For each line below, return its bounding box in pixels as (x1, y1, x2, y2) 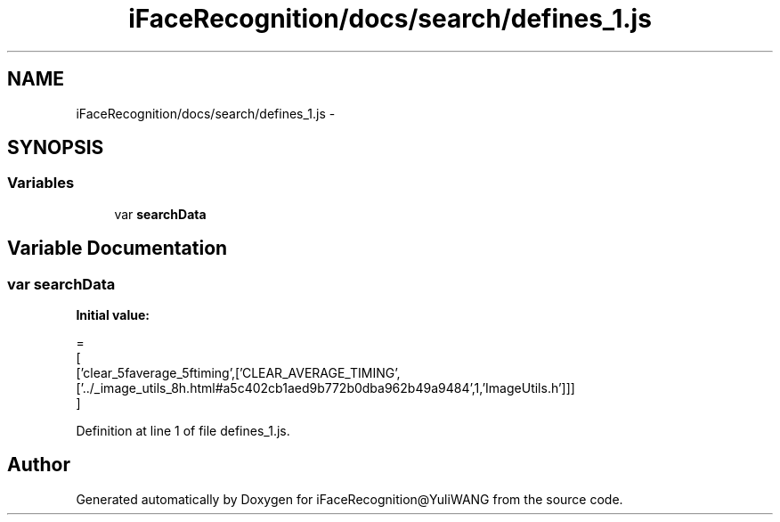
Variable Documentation (7, 237, 228, 260)
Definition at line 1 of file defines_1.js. (76, 423, 290, 439)
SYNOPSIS (7, 136, 104, 159)
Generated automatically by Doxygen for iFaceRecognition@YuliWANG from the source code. (76, 491, 623, 507)
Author (7, 453, 70, 477)
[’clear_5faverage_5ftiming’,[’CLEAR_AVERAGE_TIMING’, (76, 365, 401, 381)
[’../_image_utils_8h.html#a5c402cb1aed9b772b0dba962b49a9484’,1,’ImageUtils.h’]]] (76, 380, 575, 396)
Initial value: (76, 307, 150, 323)
